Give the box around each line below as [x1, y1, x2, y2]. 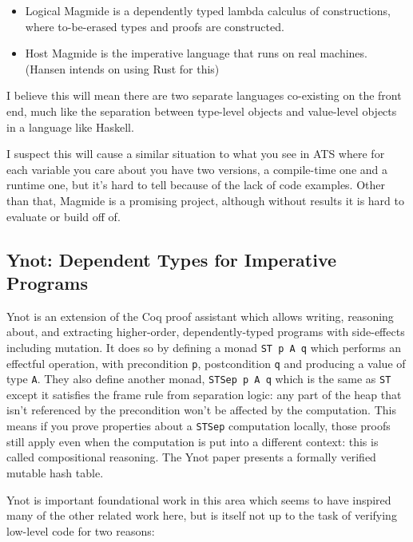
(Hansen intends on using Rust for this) [25, 60, 220, 77]
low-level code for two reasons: [6, 522, 155, 539]
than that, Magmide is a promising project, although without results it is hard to [6, 192, 404, 208]
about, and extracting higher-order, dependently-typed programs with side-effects [6, 323, 405, 340]
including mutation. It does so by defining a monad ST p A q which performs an [6, 338, 401, 355]
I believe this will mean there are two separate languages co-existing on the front [6, 87, 402, 104]
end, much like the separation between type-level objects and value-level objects [6, 102, 397, 119]
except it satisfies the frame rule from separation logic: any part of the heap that [6, 386, 402, 402]
